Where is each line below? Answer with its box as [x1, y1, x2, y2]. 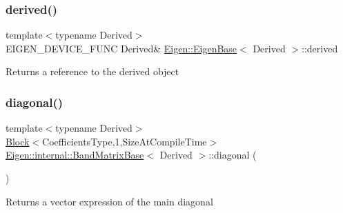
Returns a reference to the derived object [6, 64, 179, 79]
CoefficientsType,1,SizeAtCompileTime [42, 134, 207, 148]
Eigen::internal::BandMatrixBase [6, 148, 144, 162]
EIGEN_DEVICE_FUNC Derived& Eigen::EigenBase [6, 41, 237, 55]
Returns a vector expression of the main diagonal [6, 194, 213, 208]
